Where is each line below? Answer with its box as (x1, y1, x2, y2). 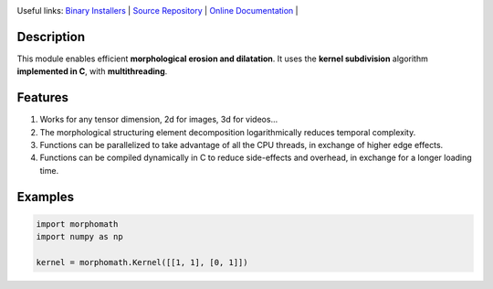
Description (16, 28, 86, 45)
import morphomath (36, 219, 119, 229)
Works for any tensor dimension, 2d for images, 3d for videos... (39, 114, 278, 125)
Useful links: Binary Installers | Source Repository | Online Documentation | (16, 5, 299, 16)
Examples (16, 188, 75, 205)
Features (16, 90, 68, 105)
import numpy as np (36, 231, 123, 242)
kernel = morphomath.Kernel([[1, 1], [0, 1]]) (36, 257, 248, 267)
